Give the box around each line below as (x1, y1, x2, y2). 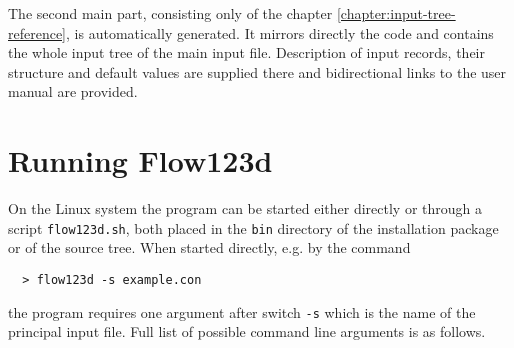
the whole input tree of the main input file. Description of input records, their (8, 42, 485, 63)
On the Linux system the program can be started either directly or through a (8, 198, 482, 219)
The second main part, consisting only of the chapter (8, 3, 333, 23)
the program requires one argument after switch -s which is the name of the (8, 301, 476, 322)
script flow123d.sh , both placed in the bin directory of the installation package (8, 217, 499, 238)
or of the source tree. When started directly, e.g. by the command (8, 237, 411, 258)
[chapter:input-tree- (336, 3, 456, 23)
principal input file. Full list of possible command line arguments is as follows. (8, 321, 486, 342)
